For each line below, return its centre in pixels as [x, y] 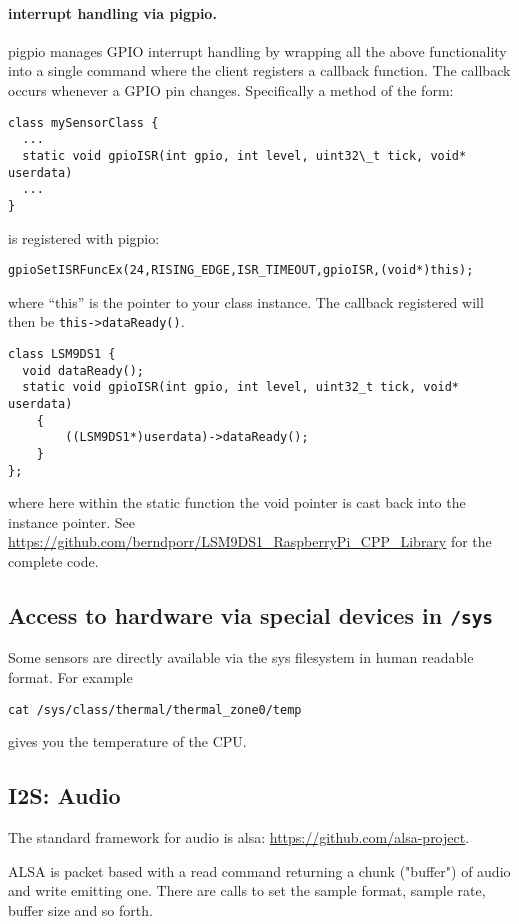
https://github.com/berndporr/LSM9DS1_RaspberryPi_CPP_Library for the [250, 541]
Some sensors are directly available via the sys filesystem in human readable [241, 657]
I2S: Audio [64, 795]
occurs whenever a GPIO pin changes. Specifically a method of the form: [231, 89]
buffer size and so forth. [80, 909]
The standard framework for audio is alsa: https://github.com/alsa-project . [239, 837]
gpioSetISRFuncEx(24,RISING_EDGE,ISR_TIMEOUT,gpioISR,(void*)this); [241, 270]
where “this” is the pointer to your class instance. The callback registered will [246, 301]
